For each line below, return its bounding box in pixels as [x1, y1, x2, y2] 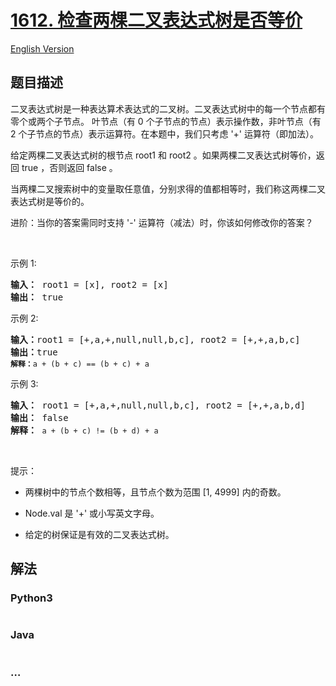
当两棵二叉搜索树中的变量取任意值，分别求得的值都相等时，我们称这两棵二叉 [10, 182, 326, 195]
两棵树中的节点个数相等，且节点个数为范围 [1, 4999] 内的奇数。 [24, 486, 287, 498]
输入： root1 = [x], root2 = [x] [10, 279, 169, 290]
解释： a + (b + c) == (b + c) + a [10, 359, 150, 369]
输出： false [10, 412, 69, 423]
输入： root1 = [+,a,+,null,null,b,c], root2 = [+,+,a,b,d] [10, 399, 306, 411]
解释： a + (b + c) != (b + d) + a [10, 424, 159, 436]
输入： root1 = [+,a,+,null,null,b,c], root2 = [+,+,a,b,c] [10, 334, 301, 345]
